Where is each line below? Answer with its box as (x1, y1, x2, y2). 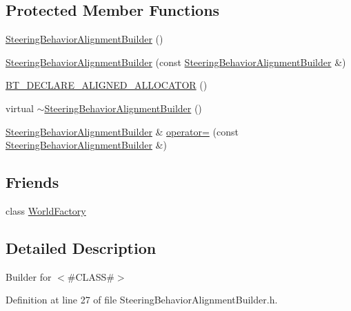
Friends (6, 171, 59, 193)
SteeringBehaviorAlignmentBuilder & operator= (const (6, 124, 239, 138)
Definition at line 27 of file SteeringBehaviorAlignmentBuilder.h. (6, 292, 278, 307)
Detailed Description (6, 237, 157, 258)
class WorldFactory (6, 203, 86, 217)
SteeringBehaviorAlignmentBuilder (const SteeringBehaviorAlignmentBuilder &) (6, 54, 346, 69)
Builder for (6, 269, 52, 283)
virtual (6, 100, 34, 115)
